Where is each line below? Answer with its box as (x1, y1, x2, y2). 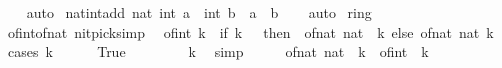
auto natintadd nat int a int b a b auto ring (26, 2, 372, 22)
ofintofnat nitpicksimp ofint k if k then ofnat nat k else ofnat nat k (7, 21, 494, 42)
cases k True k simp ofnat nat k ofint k (7, 41, 429, 62)
